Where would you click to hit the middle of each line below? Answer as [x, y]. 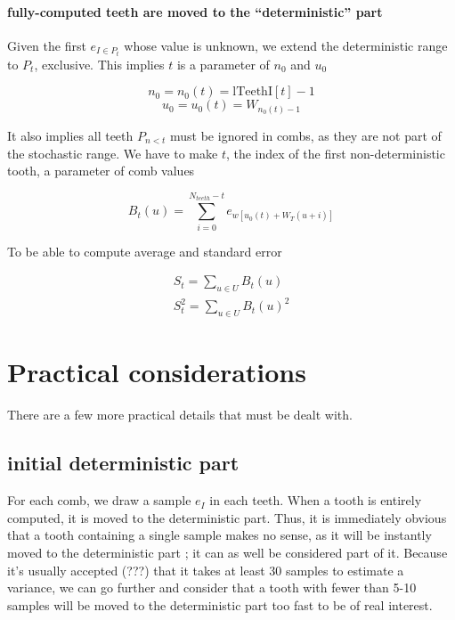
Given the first [47, 45]
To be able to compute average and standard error [145, 251]
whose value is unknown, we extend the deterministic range [286, 45]
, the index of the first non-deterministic [335, 153]
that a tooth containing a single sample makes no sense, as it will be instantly [219, 535]
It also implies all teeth [70, 135]
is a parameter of [223, 64]
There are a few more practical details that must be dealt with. [180, 415]
